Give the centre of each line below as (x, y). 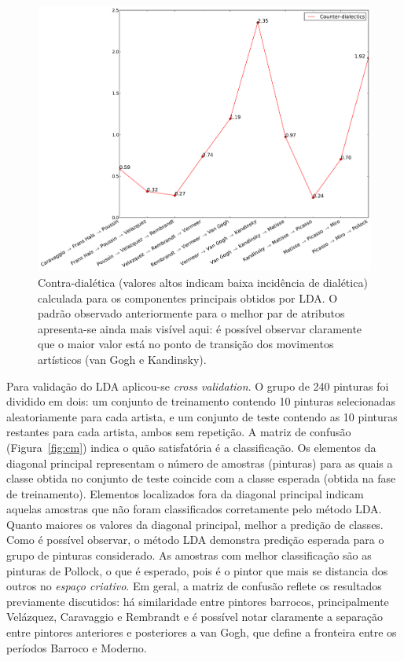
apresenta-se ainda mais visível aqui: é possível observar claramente (200, 328)
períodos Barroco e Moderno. (77, 647)
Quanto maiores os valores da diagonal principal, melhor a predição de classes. (195, 524)
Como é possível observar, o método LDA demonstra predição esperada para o (195, 540)
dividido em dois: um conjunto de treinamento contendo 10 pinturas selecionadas (201, 401)
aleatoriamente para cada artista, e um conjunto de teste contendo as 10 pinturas (202, 416)
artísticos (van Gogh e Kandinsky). (122, 359)
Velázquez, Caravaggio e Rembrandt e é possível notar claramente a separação (195, 617)
